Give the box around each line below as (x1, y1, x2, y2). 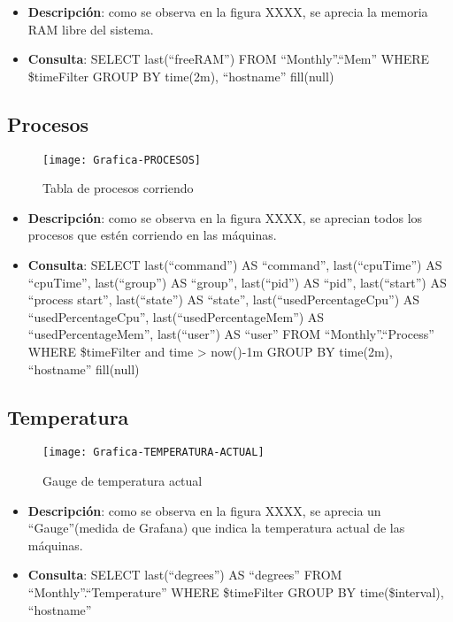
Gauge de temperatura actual (42, 472, 203, 490)
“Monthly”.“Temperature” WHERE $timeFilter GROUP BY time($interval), (27, 583, 444, 601)
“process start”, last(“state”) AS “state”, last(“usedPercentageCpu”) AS (27, 290, 420, 309)
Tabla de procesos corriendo (42, 179, 194, 197)
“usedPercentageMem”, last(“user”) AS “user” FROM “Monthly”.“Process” (27, 325, 434, 343)
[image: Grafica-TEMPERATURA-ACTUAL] (42, 446, 265, 459)
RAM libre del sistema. (27, 19, 154, 38)
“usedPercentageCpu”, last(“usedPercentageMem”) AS (27, 307, 325, 326)
